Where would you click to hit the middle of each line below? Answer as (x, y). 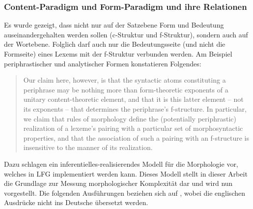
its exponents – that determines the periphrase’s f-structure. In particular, (135, 108)
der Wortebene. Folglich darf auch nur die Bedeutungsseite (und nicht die (115, 44)
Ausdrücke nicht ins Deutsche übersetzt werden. (76, 202)
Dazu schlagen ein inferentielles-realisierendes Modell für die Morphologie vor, (121, 164)
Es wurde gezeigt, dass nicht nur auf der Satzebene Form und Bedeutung (114, 25)
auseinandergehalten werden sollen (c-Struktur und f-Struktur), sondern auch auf (126, 34)
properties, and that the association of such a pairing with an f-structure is (136, 137)
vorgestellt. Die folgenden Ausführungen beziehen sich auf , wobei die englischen (125, 193)
